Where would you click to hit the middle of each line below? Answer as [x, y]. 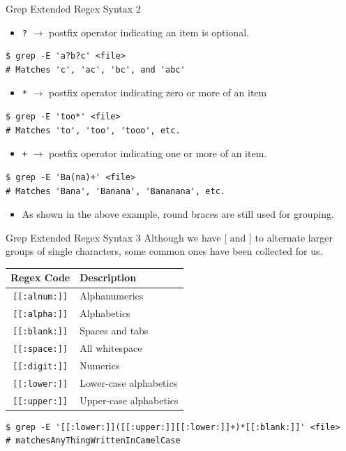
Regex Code [40, 278]
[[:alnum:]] [40, 297]
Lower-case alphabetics [129, 382]
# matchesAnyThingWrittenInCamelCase [93, 441]
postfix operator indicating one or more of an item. [158, 153]
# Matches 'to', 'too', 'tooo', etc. [93, 130]
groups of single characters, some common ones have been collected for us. [164, 251]
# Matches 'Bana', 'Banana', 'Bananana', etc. [115, 191]
